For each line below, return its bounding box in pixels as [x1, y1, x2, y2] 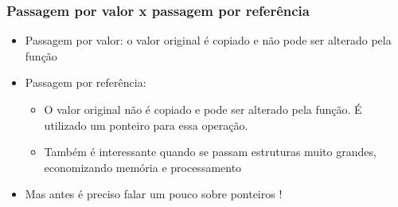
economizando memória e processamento [44, 158, 242, 175]
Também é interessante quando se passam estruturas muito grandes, [44, 143, 377, 160]
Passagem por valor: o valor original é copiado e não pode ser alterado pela [25, 32, 392, 49]
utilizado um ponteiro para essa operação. [44, 116, 248, 133]
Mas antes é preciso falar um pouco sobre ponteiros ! [25, 186, 283, 202]
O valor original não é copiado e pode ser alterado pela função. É [44, 101, 362, 117]
